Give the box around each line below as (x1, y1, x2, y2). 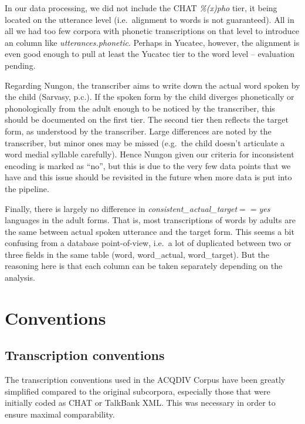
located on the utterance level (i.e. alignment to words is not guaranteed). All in (5, 13, 294, 25)
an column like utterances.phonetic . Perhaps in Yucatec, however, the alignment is (5, 36, 300, 48)
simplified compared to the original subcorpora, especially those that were (5, 385, 270, 397)
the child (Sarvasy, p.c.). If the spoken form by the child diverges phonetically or (5, 90, 294, 103)
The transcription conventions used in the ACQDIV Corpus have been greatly (5, 373, 286, 386)
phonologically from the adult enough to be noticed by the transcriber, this (5, 102, 275, 114)
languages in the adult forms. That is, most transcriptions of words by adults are (5, 214, 296, 226)
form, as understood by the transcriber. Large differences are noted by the (5, 124, 272, 137)
